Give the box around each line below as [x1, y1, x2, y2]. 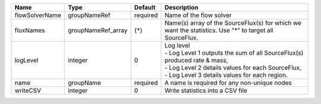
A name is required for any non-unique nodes [164, 79, 292, 87]
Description [164, 4, 199, 11]
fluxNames [14, 27, 45, 34]
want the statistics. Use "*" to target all [164, 27, 273, 34]
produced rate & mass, [164, 56, 228, 64]
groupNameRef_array [67, 27, 128, 34]
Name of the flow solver [164, 11, 232, 19]
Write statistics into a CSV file [164, 86, 248, 95]
